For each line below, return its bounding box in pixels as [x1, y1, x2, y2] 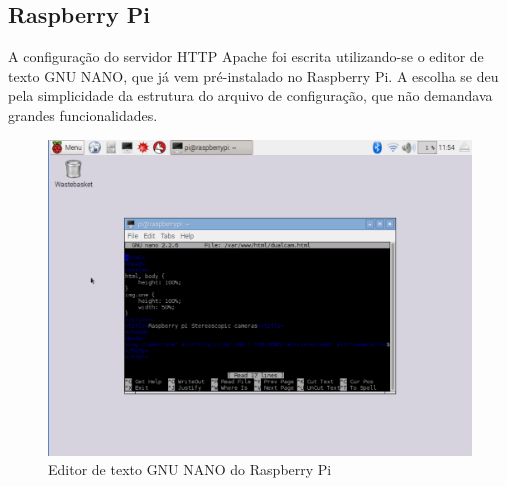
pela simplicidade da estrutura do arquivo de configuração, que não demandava [8, 85, 493, 106]
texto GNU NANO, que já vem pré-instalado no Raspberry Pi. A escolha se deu [8, 65, 499, 86]
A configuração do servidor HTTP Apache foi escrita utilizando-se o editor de [8, 46, 484, 67]
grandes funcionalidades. [8, 104, 158, 125]
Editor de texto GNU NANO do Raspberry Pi [48, 459, 332, 480]
